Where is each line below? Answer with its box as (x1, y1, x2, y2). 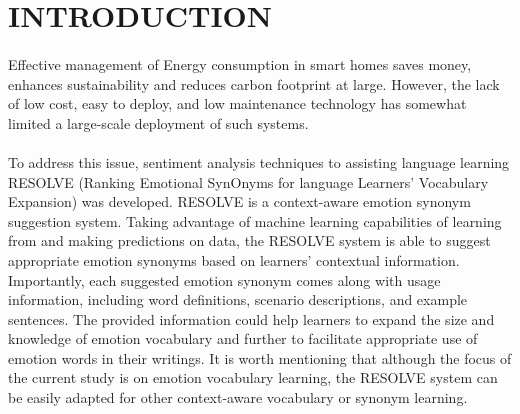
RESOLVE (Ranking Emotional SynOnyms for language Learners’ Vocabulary (8, 171, 489, 192)
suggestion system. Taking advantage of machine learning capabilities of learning (8, 210, 502, 231)
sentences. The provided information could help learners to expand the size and (8, 308, 495, 329)
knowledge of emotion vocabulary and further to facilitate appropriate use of (8, 328, 478, 349)
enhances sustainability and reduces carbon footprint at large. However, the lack (8, 73, 500, 94)
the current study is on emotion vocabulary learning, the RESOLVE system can (8, 367, 498, 388)
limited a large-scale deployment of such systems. (8, 112, 309, 133)
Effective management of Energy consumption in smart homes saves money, (8, 53, 472, 74)
